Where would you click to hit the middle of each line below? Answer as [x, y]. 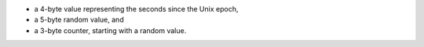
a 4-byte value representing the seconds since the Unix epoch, [136, 9]
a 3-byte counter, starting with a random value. [110, 30]
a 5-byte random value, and [79, 20]
